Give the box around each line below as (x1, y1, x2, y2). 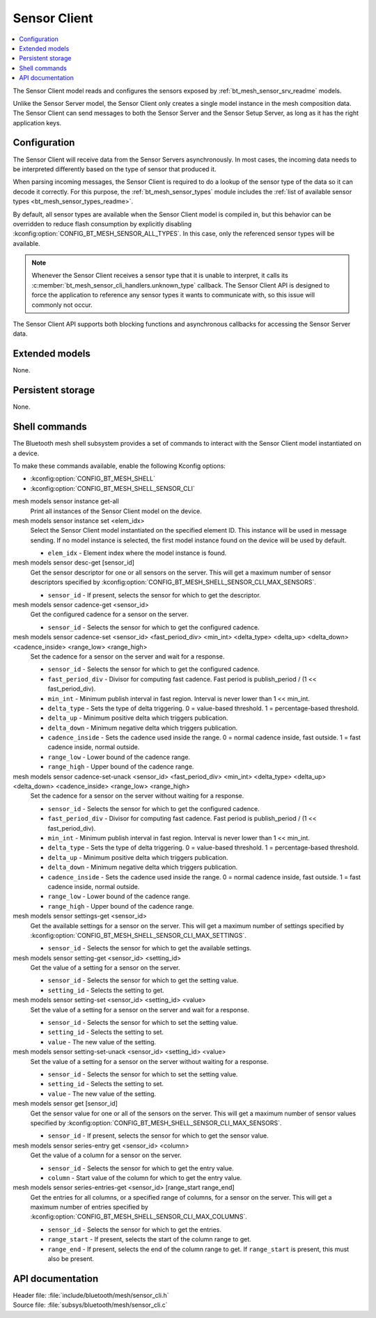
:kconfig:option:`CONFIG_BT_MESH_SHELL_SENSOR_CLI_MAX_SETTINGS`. (30, 931, 246, 939)
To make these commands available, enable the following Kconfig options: (13, 462, 226, 470)
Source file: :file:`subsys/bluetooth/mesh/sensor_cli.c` (13, 1301, 168, 1309)
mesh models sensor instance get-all (13, 497, 120, 505)
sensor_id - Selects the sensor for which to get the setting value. (47, 976, 239, 984)
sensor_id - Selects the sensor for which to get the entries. (47, 1225, 222, 1234)
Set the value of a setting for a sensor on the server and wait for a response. (30, 1005, 250, 1014)
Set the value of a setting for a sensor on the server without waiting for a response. (30, 1057, 269, 1065)
